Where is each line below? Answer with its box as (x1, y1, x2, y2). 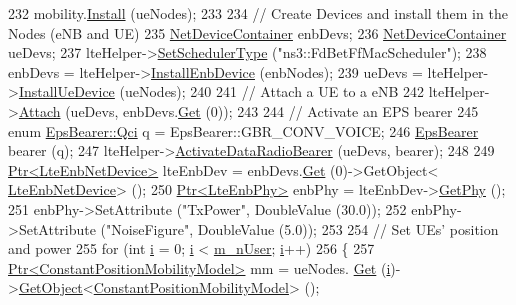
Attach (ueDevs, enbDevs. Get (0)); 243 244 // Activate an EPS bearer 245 (18, 100, 479, 121)
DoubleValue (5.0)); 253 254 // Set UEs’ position (197, 218, 499, 239)
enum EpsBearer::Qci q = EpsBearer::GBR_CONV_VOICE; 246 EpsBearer (8, 120, 479, 141)
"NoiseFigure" (106, 218, 190, 239)
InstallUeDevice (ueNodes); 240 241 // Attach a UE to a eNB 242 (18, 81, 425, 102)
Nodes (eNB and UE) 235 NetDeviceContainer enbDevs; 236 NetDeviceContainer (8, 22, 507, 43)
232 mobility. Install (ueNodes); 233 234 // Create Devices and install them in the (8, 3, 508, 23)
